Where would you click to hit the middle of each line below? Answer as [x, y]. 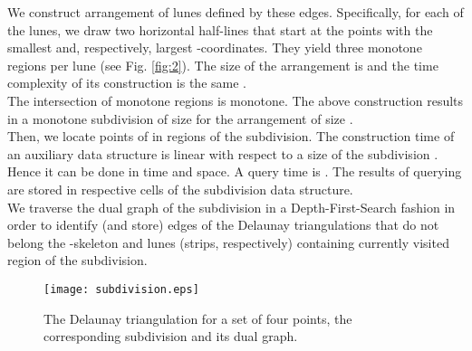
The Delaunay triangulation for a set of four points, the [198, 318]
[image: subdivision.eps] [121, 289]
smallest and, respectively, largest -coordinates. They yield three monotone [215, 47]
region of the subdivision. [77, 260]
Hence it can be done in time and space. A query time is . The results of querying [235, 171]
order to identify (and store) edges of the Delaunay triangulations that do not [223, 225]
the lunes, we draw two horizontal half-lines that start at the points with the [220, 29]
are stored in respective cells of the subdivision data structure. [180, 189]
